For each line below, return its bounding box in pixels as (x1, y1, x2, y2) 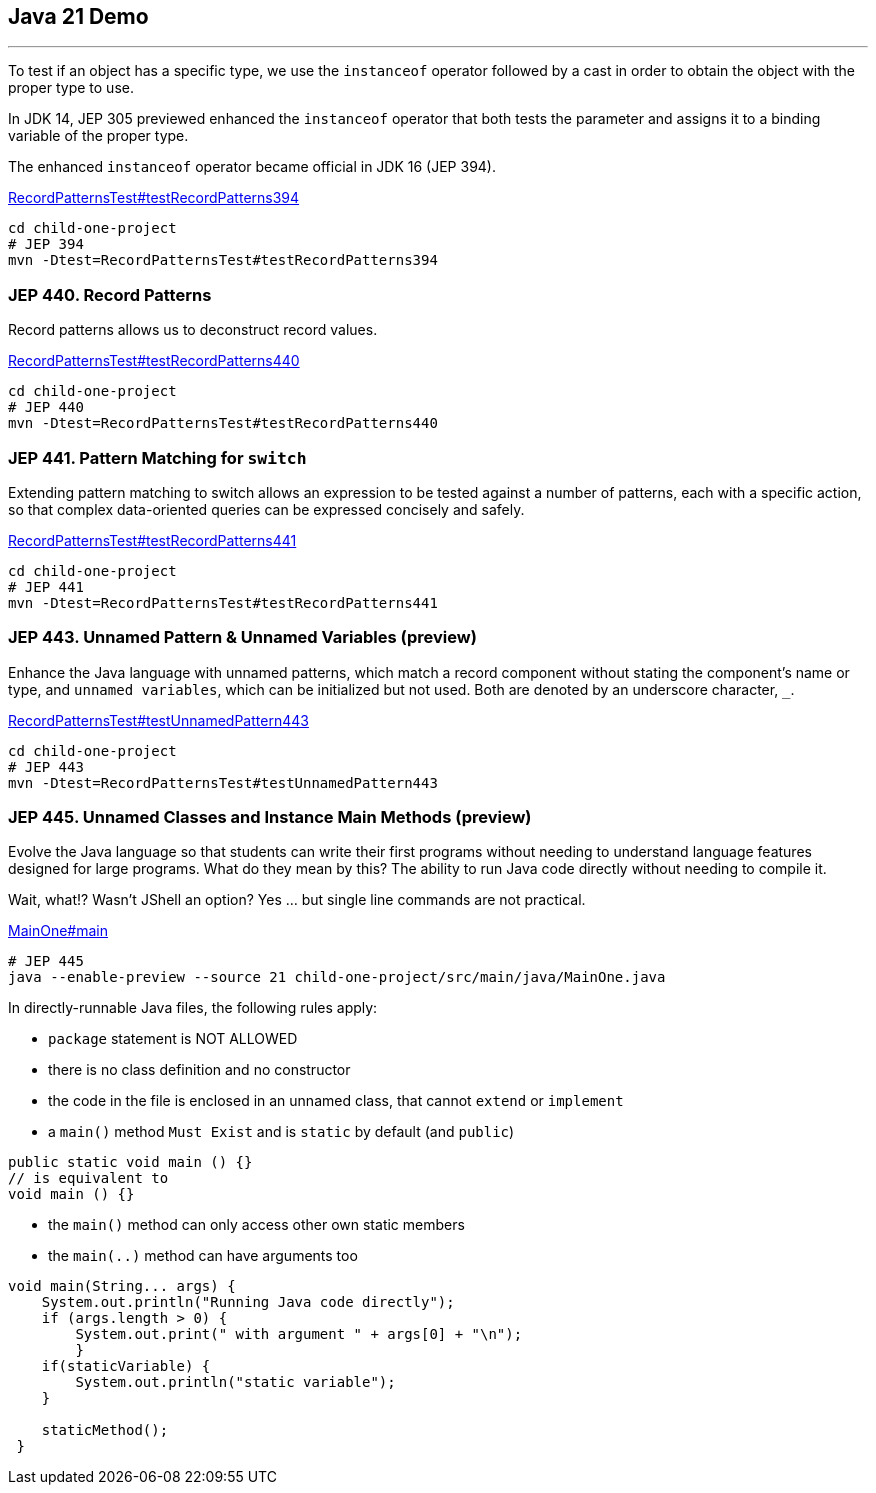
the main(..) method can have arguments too (48, 1247, 358, 1265)
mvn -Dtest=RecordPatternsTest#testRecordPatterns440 (8, 415, 438, 432)
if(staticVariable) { (41, 1358, 211, 1375)
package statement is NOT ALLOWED (48, 1030, 298, 1048)
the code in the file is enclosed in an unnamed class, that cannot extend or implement (48, 1092, 624, 1110)
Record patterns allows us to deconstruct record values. (8, 321, 378, 339)
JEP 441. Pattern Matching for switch (8, 447, 307, 468)
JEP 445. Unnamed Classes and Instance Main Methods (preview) (8, 807, 532, 828)
